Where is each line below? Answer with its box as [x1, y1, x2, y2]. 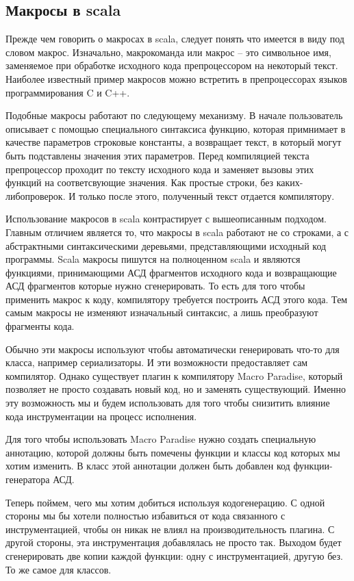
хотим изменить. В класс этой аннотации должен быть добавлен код [5, 459, 290, 473]
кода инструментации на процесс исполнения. [5, 409, 197, 423]
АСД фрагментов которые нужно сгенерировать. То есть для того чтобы [5, 279, 305, 293]
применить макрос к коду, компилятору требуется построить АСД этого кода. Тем [5, 292, 348, 306]
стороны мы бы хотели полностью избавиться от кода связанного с [5, 508, 286, 523]
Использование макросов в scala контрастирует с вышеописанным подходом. [5, 211, 327, 226]
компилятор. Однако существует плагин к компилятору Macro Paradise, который [5, 368, 343, 383]
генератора [5, 472, 50, 487]
